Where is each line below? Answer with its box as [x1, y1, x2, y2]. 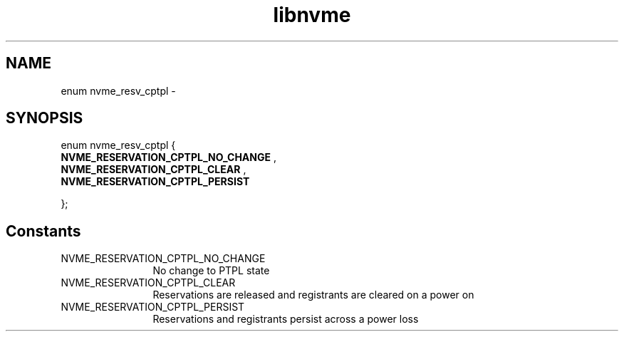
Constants [6, 222, 81, 240]
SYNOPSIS [6, 109, 83, 128]
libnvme [273, 3, 351, 27]
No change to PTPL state [152, 264, 270, 277]
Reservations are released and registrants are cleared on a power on [152, 289, 474, 301]
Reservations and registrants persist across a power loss [152, 313, 419, 326]
